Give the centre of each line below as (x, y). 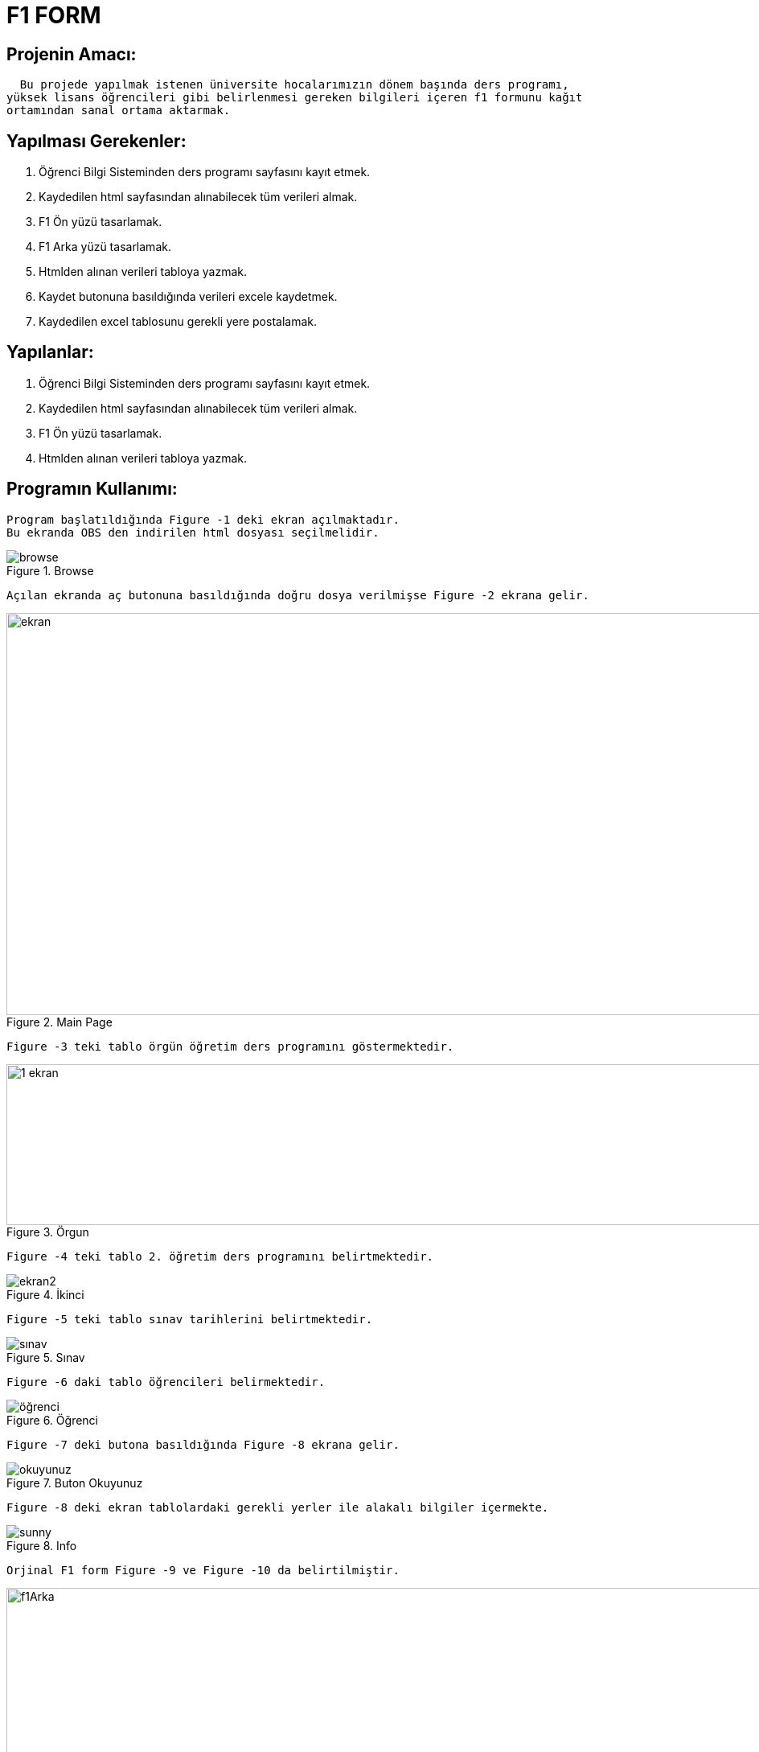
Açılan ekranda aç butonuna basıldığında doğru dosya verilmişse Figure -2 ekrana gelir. (298, 595)
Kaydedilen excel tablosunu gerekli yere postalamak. (178, 322)
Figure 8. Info (42, 1545)
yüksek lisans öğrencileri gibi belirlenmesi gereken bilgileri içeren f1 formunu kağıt (295, 98)
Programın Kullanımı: (92, 489)
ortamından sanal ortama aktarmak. (119, 111)
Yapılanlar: (50, 352)
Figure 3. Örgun (48, 1232)
